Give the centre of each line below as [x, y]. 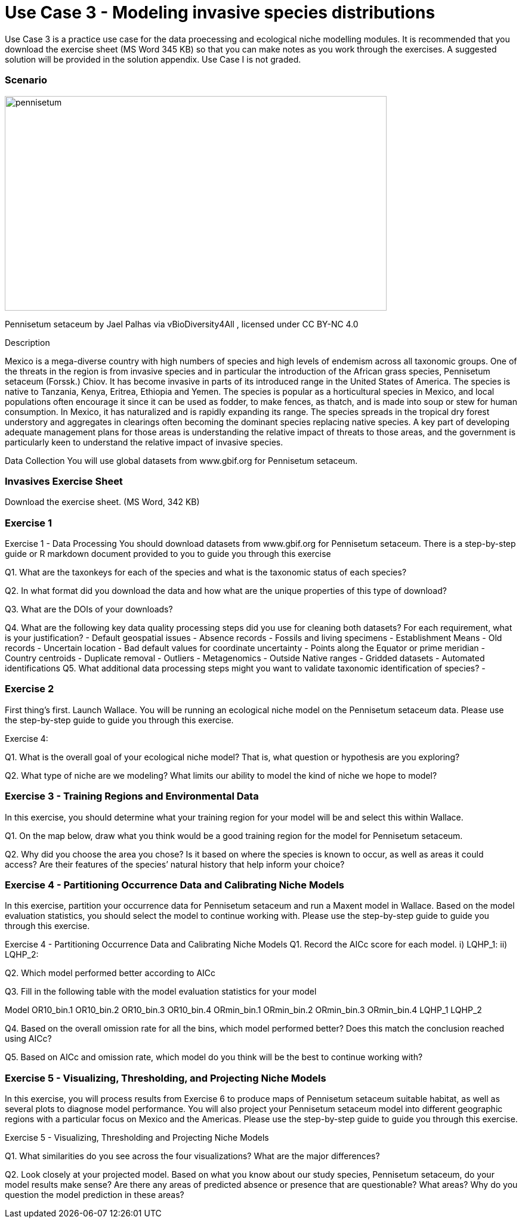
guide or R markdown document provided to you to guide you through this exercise [168, 554]
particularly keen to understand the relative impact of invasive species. [144, 442]
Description [27, 342]
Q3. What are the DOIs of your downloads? [89, 609]
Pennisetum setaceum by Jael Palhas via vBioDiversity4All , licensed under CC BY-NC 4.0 [182, 324]
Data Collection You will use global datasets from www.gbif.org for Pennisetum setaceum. [181, 460]
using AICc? [28, 1039]
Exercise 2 [30, 689]
